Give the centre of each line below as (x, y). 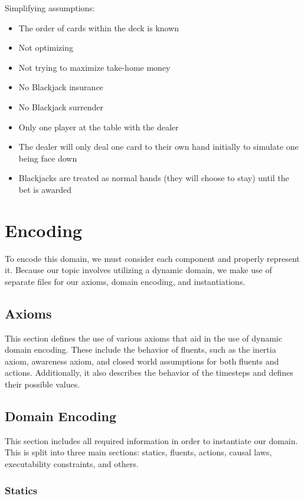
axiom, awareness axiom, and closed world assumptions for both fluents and (142, 361)
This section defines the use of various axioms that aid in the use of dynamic (143, 338)
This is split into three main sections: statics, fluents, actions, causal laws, (138, 452)
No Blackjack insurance (61, 87)
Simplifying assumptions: (50, 8)
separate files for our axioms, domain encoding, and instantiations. (125, 281)
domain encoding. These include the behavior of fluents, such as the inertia (140, 349)
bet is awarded (45, 189)
